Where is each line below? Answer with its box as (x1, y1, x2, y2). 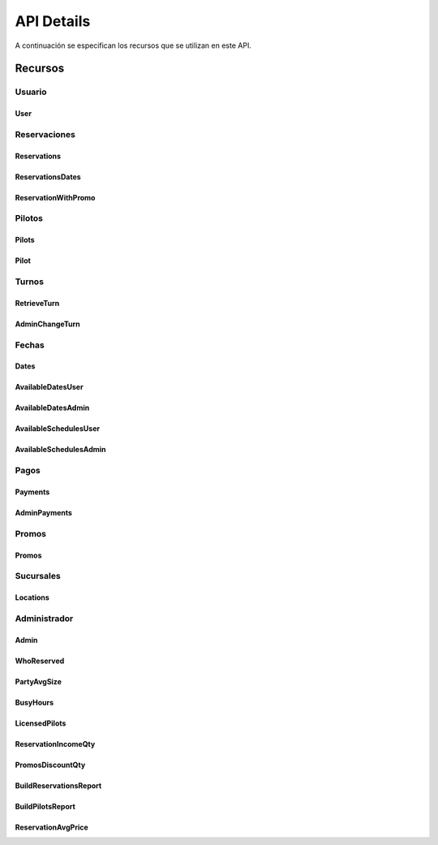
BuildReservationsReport (15, 780, 102, 791)
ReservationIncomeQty (15, 739, 96, 748)
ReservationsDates (15, 171, 81, 182)
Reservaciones (15, 128, 76, 140)
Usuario (15, 86, 48, 97)
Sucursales (15, 571, 61, 582)
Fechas (15, 339, 45, 351)
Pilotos (15, 213, 44, 224)
